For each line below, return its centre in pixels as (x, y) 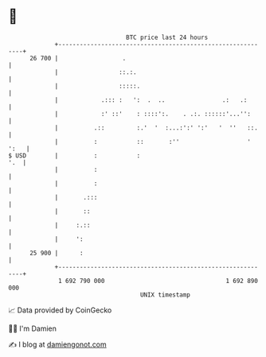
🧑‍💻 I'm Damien (33, 328)
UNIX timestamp (165, 295)
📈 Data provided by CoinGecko (60, 310)
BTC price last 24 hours (167, 37)
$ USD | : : (74, 155)
